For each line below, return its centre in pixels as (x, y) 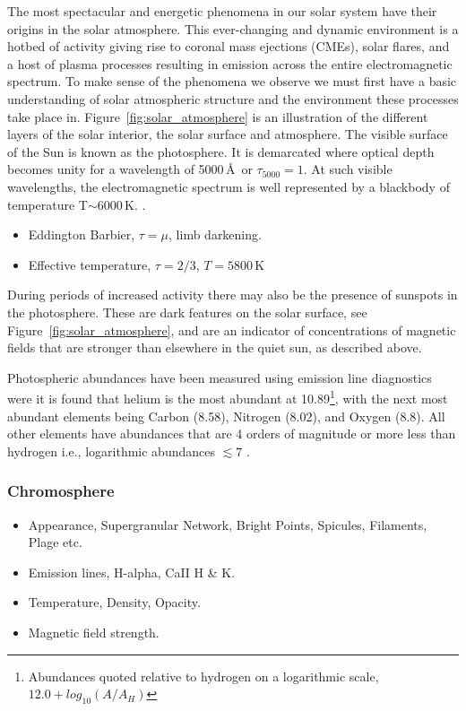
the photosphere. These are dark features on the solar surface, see (187, 312)
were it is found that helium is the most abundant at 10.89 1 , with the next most (228, 397)
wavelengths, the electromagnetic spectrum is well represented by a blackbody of (229, 186)
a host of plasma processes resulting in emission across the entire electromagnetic (230, 63)
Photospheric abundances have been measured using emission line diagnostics (220, 377)
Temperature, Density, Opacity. (114, 602)
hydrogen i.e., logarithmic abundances (111, 451)
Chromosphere (61, 491)
